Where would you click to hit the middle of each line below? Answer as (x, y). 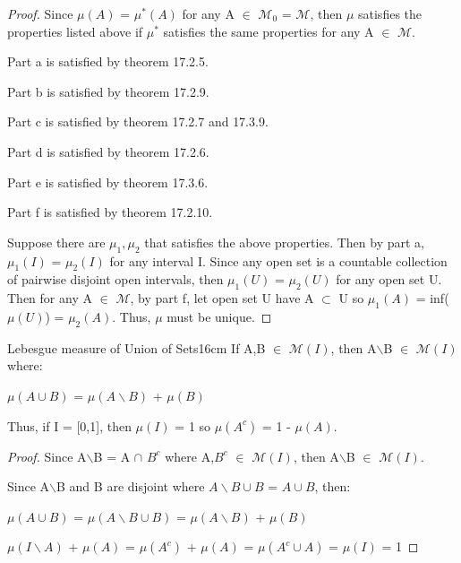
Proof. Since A (47, 456)
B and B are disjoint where (131, 486)
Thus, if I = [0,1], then (69, 425)
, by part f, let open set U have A (222, 298)
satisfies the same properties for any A (269, 31)
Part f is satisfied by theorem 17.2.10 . (110, 212)
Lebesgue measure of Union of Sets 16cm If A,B (137, 347)
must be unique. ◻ (219, 316)
